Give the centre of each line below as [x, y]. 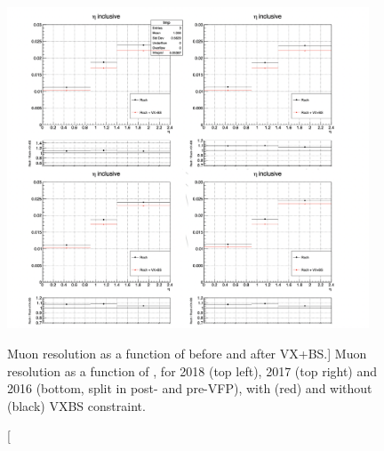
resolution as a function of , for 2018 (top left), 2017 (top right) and [192, 370]
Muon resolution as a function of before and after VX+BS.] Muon [187, 353]
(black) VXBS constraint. [76, 405]
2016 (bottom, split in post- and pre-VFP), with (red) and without [190, 388]
